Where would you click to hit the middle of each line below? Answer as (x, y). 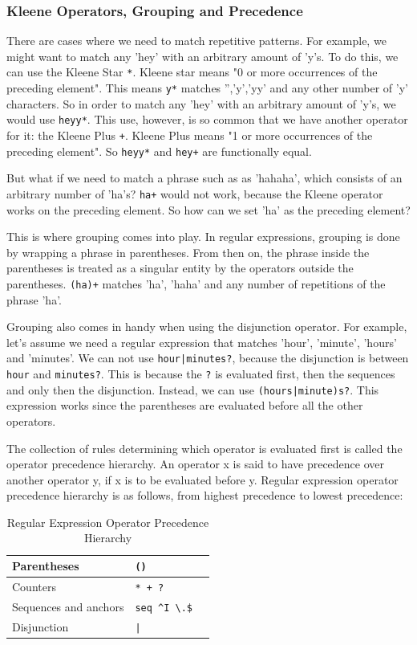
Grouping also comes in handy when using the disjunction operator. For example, (207, 327)
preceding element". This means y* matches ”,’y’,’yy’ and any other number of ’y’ (207, 88)
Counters (34, 586)
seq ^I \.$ (164, 608)
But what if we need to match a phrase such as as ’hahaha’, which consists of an (204, 178)
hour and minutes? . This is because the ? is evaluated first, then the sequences (201, 374)
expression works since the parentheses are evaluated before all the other (185, 405)
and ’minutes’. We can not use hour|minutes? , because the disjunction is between (208, 358)
